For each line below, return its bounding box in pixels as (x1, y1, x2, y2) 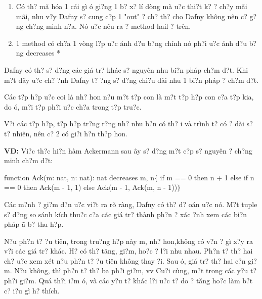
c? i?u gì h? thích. (4, 285, 60, 295)
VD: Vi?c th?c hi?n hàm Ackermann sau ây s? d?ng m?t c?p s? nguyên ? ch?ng (4, 145, 252, 156)
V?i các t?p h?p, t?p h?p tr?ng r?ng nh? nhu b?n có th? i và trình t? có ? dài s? (4, 118, 253, 129)
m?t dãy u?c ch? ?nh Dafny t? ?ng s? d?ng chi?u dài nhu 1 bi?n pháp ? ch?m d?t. (4, 74, 259, 85)
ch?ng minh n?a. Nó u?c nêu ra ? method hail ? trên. (26, 21, 191, 31)
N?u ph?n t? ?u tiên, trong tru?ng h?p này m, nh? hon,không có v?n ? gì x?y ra (4, 235, 253, 246)
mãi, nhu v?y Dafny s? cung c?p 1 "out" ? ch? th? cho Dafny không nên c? (16, 11, 247, 21)
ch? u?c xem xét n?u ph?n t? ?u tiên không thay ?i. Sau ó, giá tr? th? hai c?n (4, 255, 246, 266)
